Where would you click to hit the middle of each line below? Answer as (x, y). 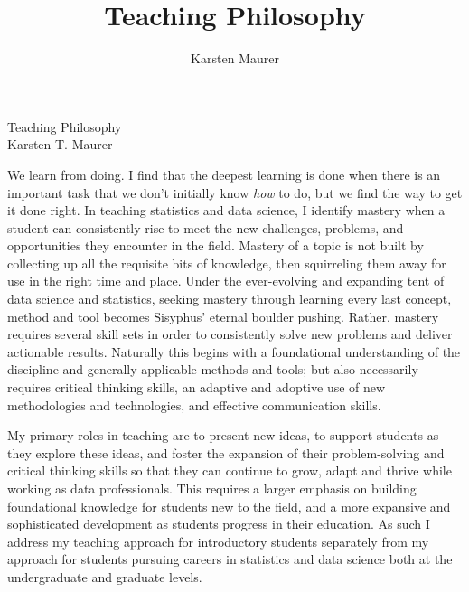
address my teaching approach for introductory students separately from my (218, 541)
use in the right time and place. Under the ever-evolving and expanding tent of (226, 281)
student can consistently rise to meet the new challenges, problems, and (206, 227)
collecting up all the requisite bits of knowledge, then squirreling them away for (227, 263)
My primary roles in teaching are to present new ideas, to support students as (223, 435)
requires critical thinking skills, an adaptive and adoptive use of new (197, 387)
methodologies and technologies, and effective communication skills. (194, 404)
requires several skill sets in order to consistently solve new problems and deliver (230, 334)
